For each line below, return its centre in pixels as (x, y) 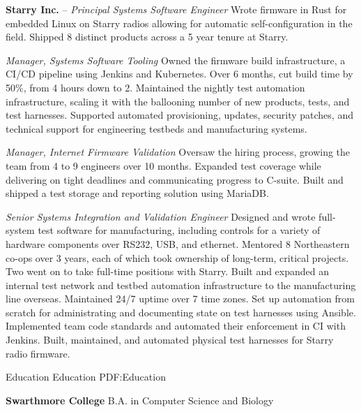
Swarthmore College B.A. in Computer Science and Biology (140, 400)
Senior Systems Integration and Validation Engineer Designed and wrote (161, 216)
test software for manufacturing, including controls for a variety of (179, 230)
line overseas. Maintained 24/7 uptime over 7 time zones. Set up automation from (180, 299)
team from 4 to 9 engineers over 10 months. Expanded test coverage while (163, 165)
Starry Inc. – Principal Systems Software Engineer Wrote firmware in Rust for (176, 9)
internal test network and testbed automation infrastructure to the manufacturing (181, 285)
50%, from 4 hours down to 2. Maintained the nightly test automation (155, 87)
